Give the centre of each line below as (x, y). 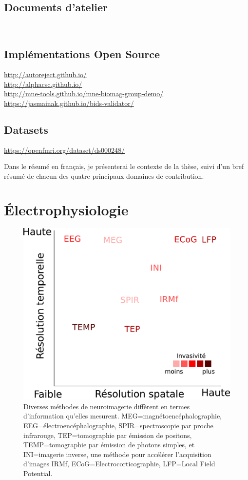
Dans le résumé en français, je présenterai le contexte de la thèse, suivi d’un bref (124, 166)
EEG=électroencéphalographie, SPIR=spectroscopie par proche (118, 425)
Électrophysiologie (66, 209)
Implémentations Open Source (82, 54)
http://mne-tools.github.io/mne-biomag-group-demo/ (84, 94)
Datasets (26, 129)
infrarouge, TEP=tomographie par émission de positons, (108, 435)
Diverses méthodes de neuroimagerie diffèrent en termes (107, 406)
